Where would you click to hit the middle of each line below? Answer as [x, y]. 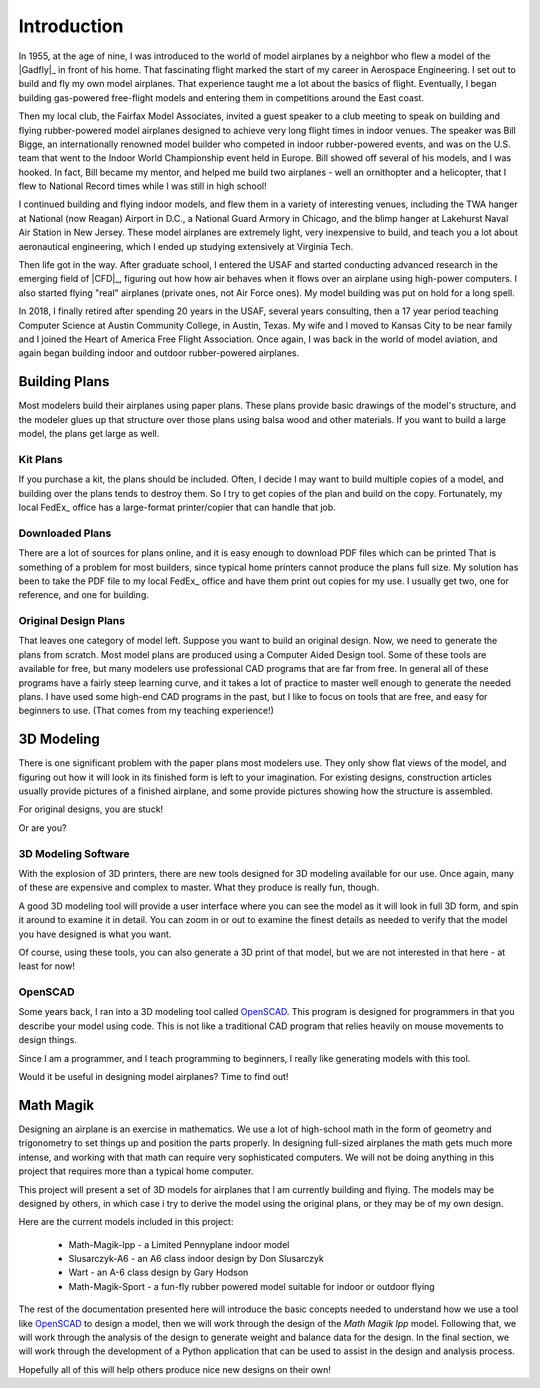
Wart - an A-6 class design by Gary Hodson [158, 1272]
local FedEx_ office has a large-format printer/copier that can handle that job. [177, 507]
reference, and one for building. [84, 595]
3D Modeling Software [74, 853]
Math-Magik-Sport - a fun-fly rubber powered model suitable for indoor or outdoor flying [251, 1286]
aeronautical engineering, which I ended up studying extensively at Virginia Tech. [186, 246]
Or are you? [42, 827]
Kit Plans [41, 459]
